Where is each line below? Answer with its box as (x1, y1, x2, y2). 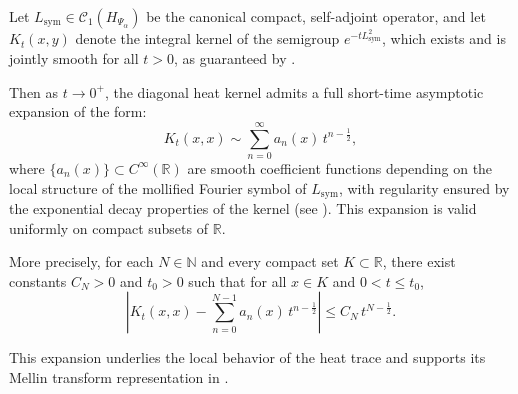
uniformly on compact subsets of (9, 217, 208, 238)
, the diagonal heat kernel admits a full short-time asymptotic (104, 81, 484, 102)
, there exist (382, 251, 456, 272)
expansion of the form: (9, 101, 147, 122)
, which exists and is (382, 28, 506, 49)
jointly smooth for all (9, 48, 139, 69)
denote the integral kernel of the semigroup (75, 28, 340, 49)
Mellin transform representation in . (9, 366, 229, 387)
